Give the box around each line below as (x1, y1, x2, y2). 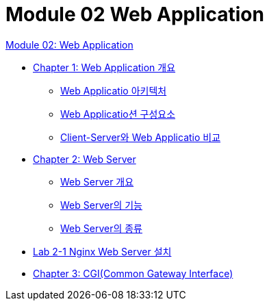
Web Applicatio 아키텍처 (60, 84, 167, 97)
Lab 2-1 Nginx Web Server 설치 (33, 245, 172, 257)
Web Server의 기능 (60, 199, 142, 211)
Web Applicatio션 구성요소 (60, 107, 176, 120)
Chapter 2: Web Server (33, 153, 136, 165)
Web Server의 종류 (60, 222, 142, 234)
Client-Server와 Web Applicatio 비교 (60, 131, 221, 143)
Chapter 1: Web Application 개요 (33, 61, 176, 73)
